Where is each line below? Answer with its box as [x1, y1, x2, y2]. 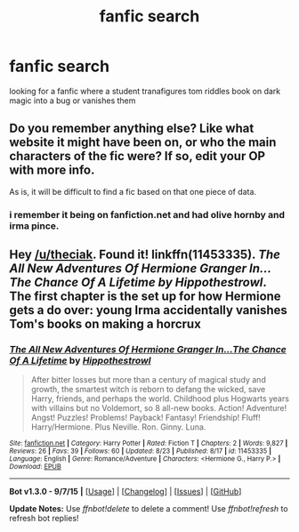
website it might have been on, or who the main [9, 135, 277, 150]
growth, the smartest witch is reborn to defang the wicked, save [30, 384, 266, 395]
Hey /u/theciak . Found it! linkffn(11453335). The [9, 247, 280, 262]
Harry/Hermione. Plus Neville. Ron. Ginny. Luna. [30, 422, 206, 432]
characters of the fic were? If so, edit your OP [9, 149, 265, 164]
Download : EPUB [9, 463, 62, 472]
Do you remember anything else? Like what [9, 121, 255, 136]
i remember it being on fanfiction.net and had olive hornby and [9, 208, 285, 221]
